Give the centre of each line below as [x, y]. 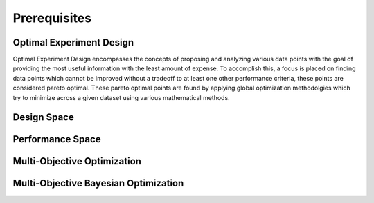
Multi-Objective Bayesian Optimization [98, 183]
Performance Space [57, 139]
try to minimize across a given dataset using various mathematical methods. [121, 97]
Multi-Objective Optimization [77, 161]
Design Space [43, 117]
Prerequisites [52, 18]
